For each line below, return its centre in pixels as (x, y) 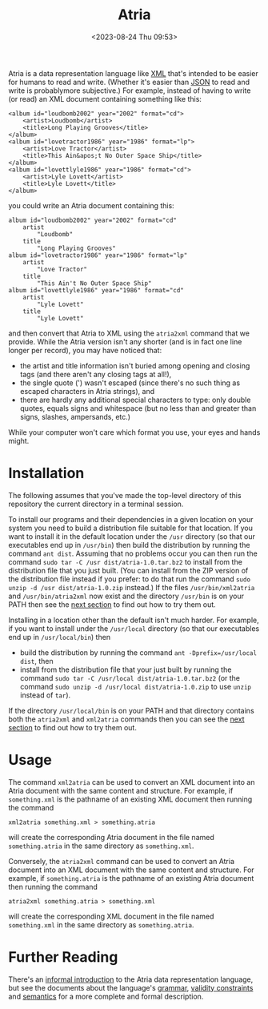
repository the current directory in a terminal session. (96, 504)
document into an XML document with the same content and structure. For (131, 870)
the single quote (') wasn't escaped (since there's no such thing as (130, 383)
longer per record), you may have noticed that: (85, 350)
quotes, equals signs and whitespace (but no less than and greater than (138, 408)
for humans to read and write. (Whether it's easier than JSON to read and (129, 82)
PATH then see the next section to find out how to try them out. (112, 604)
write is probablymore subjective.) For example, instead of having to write (130, 90)
